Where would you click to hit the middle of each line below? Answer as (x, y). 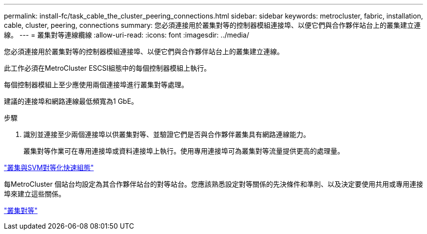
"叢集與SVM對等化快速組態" (49, 167)
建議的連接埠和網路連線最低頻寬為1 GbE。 (71, 101)
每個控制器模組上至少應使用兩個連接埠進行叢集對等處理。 (96, 85)
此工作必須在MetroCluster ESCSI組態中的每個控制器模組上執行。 (107, 68)
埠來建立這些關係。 (35, 194)
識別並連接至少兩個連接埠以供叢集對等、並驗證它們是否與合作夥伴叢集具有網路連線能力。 (167, 134)
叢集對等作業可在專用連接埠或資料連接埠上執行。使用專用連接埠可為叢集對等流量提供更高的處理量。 (184, 151)
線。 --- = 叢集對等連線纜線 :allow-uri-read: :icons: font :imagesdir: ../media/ (127, 35)
